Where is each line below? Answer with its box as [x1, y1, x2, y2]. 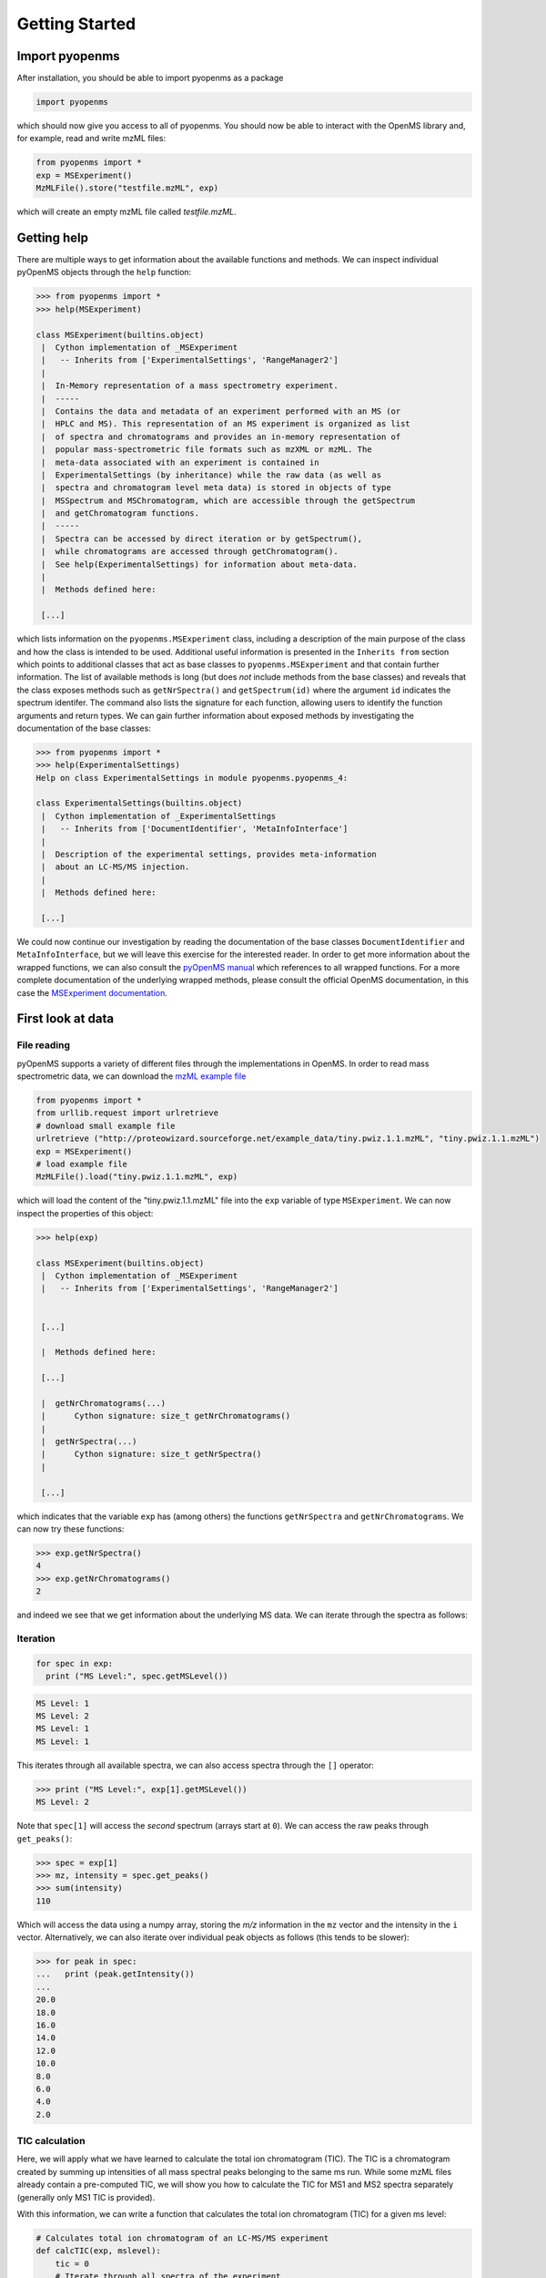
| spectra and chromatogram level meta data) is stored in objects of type [41, 483, 391, 493]
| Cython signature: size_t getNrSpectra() [41, 1449, 262, 1460]
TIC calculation [16, 2135, 86, 2148]
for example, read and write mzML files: [16, 133, 167, 144]
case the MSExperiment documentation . [16, 987, 168, 998]
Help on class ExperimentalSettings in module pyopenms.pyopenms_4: [35, 773, 349, 783]
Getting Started [16, 14, 136, 34]
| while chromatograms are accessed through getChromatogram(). [41, 547, 339, 557]
